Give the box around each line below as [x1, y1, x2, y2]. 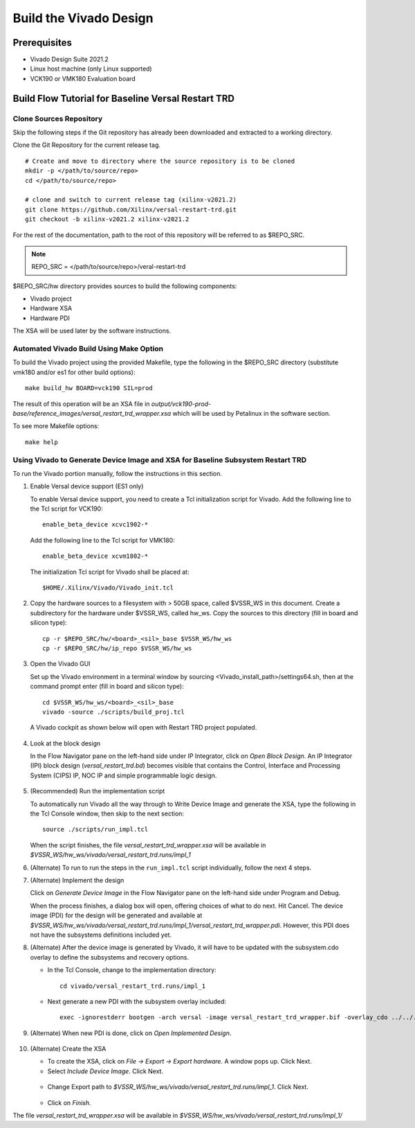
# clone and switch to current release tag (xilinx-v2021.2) [25, 196, 237, 204]
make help [25, 438, 58, 446]
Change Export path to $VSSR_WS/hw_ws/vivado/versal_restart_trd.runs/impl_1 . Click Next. [47, 1083, 309, 1091]
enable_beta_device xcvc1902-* [42, 520, 149, 529]
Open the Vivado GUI [30, 660, 91, 668]
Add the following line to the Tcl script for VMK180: [30, 536, 176, 544]
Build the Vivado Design [12, 10, 154, 26]
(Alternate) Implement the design [30, 876, 124, 884]
